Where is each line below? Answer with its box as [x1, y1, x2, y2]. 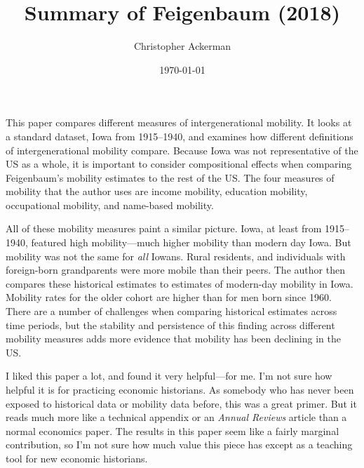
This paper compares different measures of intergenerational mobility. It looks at [6, 115, 352, 130]
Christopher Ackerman [133, 39, 231, 53]
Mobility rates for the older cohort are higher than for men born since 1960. [6, 290, 332, 305]
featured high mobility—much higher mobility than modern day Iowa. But [31, 235, 351, 250]
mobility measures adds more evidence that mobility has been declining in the [6, 331, 341, 346]
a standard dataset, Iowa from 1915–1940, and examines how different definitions [6, 128, 353, 143]
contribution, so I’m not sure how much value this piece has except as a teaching [6, 437, 353, 452]
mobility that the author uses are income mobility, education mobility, [6, 184, 308, 199]
